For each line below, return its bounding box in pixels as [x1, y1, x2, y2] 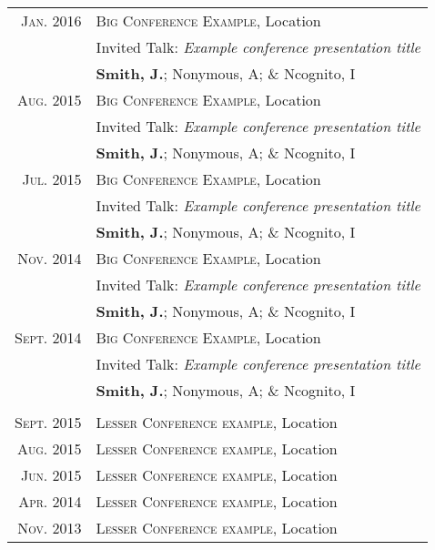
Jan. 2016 [21, 10, 82, 31]
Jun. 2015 [21, 464, 82, 485]
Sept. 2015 [15, 412, 82, 433]
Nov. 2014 [17, 248, 82, 269]
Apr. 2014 [18, 491, 82, 512]
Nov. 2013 [17, 517, 82, 538]
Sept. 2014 [15, 327, 82, 348]
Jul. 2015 [22, 168, 82, 189]
